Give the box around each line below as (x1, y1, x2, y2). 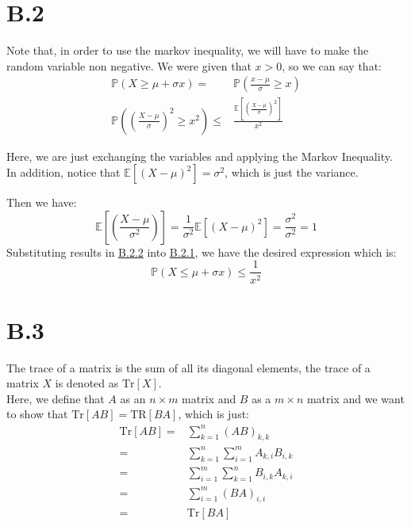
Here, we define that (6, 390, 105, 406)
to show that (6, 406, 68, 422)
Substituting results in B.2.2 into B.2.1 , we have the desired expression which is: (6, 243, 397, 260)
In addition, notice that (6, 164, 121, 181)
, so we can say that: (282, 57, 382, 74)
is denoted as (55, 375, 119, 391)
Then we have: (6, 194, 77, 211)
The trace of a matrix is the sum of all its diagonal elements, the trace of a (6, 359, 371, 375)
